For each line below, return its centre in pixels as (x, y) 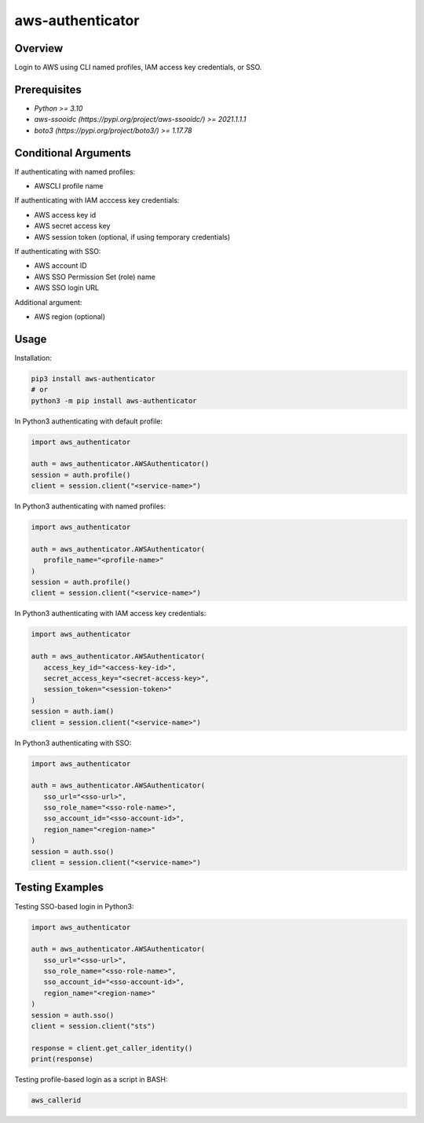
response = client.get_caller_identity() (112, 1048)
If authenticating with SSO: (58, 251)
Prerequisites (48, 89)
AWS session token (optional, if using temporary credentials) (132, 237)
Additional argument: (48, 302)
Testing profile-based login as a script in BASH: (91, 1080)
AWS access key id (65, 215)
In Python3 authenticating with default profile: (89, 421)
